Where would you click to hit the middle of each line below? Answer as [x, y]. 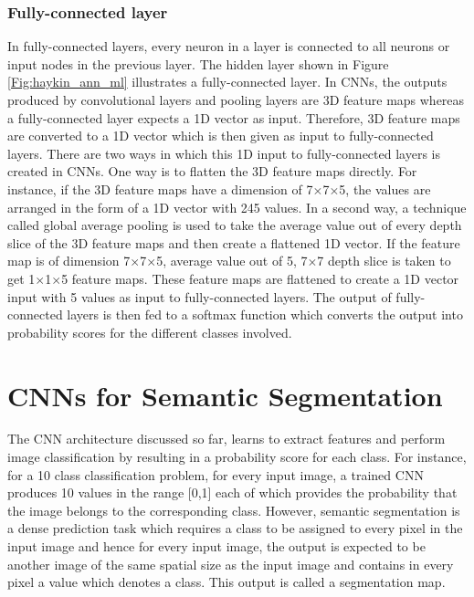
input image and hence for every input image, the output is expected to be [216, 546]
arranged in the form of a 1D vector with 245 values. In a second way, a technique [237, 207]
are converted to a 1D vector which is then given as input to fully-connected [221, 136]
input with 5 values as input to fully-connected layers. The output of [200, 296]
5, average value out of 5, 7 [232, 261]
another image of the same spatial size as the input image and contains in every [231, 564]
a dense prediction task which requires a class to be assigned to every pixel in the [235, 528]
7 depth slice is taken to [384, 261]
